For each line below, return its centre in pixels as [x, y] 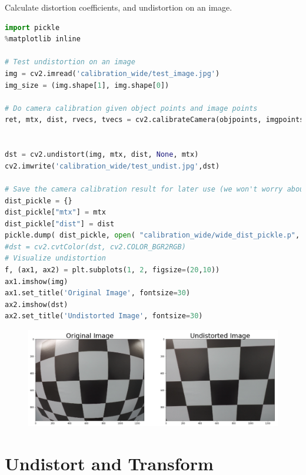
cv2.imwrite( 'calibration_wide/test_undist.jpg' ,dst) [112, 166]
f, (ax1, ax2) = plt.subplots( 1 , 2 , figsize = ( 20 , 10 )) [112, 270]
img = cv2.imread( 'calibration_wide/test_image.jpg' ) [112, 73]
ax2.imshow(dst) [36, 304]
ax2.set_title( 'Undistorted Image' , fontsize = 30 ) [104, 316]
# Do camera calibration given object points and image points [131, 108]
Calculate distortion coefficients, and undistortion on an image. [119, 7]
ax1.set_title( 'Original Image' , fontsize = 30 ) [98, 293]
